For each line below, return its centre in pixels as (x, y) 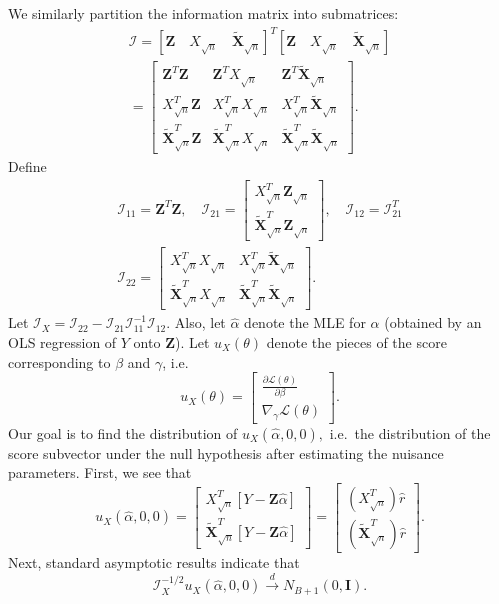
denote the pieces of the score (356, 342)
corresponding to (59, 361)
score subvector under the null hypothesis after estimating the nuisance (226, 452)
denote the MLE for (305, 322)
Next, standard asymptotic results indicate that (154, 562)
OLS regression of (62, 342)
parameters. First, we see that (100, 472)
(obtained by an (433, 322)
